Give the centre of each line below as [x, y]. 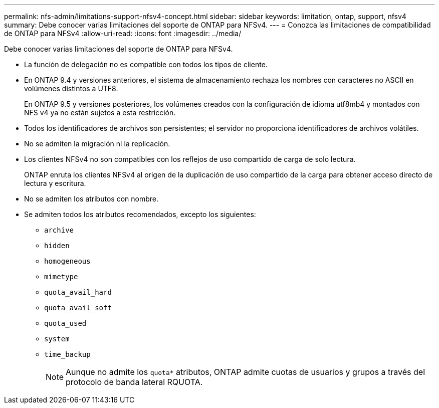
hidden [57, 246]
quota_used [65, 323]
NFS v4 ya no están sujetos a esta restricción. [100, 113]
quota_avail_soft [78, 308]
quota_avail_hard [78, 292]
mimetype [61, 277]
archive [59, 230]
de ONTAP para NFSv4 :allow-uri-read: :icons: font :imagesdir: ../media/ [123, 33]
